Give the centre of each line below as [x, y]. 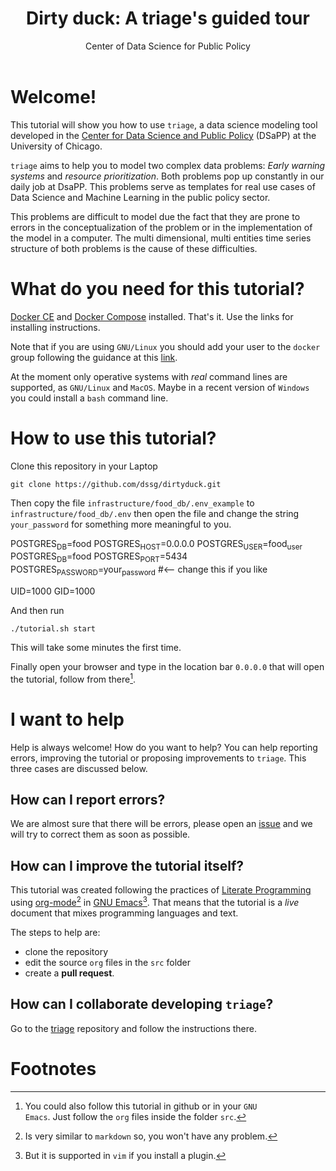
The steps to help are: [55, 932]
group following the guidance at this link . [94, 357]
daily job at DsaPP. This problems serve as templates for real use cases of [163, 186]
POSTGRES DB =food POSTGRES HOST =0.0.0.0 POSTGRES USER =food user [156, 544]
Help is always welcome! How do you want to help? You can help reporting [164, 747]
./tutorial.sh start [53, 628]
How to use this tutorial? [113, 438]
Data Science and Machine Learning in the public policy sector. [140, 197]
